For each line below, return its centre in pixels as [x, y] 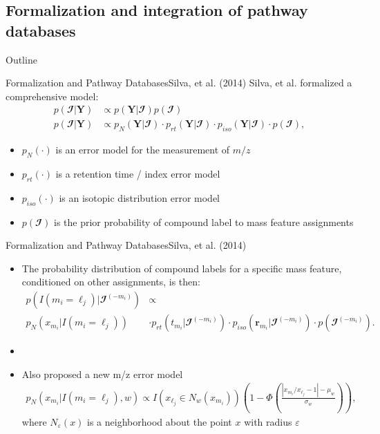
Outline [21, 59]
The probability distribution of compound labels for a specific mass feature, [182, 268]
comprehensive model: [52, 96]
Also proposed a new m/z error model [102, 374]
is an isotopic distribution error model [140, 197]
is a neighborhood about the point [160, 422]
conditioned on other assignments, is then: [111, 282]
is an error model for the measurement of [143, 150]
